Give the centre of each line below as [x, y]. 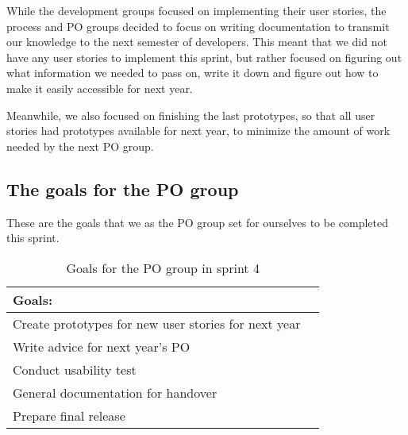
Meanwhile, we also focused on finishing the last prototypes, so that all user [191, 115]
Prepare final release [69, 415]
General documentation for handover [115, 392]
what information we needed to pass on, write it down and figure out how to [192, 73]
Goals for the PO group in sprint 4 [163, 268]
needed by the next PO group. [80, 146]
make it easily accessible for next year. [100, 88]
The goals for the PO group [123, 189]
